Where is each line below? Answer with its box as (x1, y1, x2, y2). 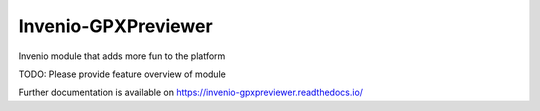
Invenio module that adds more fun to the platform (18, 50, 226, 62)
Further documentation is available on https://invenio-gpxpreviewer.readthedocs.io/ (18, 86, 364, 99)
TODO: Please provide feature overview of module (18, 68, 227, 80)
